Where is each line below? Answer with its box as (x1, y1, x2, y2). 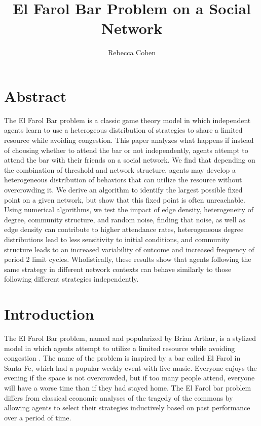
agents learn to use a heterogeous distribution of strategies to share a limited (4, 125, 243, 135)
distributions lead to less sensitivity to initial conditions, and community (4, 234, 230, 244)
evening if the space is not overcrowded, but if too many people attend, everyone (4, 372, 255, 383)
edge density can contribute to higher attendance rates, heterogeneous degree (4, 224, 244, 235)
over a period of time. (4, 412, 71, 422)
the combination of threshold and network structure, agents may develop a (4, 164, 236, 175)
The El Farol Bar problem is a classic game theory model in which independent (4, 114, 251, 125)
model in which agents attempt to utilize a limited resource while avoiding (4, 342, 235, 353)
